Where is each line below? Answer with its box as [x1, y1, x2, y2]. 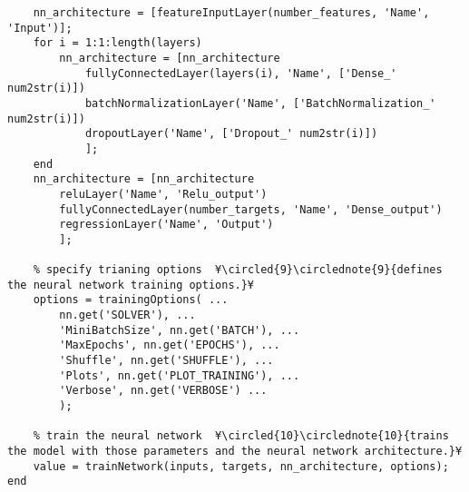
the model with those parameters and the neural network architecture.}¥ [7, 445, 463, 458]
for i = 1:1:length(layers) [33, 36, 202, 50]
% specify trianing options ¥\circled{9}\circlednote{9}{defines [33, 263, 443, 277]
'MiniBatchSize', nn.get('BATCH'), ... [59, 323, 300, 337]
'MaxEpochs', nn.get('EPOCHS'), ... [59, 339, 280, 352]
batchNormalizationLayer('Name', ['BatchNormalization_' [84, 96, 436, 110]
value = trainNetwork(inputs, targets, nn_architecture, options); [33, 459, 449, 473]
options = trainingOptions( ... [33, 293, 229, 307]
